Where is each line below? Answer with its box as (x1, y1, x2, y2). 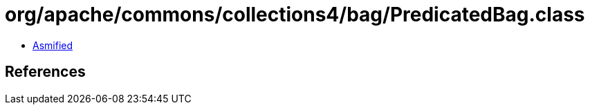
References (5, 63, 86, 81)
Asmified (33, 39, 73, 51)
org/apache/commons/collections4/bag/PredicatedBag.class (5, 3, 585, 26)
